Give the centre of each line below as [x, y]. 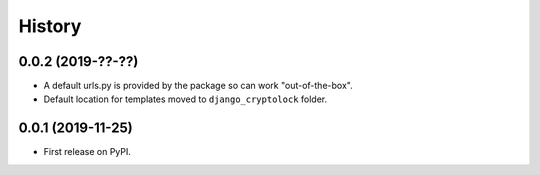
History [50, 26]
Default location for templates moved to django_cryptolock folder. [185, 99]
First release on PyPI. [87, 152]
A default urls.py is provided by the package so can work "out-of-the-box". [198, 86]
